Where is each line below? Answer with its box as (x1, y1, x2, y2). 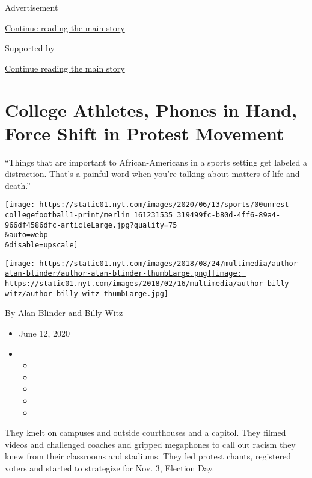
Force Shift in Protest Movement (5, 120, 284, 145)
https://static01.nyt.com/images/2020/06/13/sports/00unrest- (39, 200, 293, 210)
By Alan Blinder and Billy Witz (5, 306, 123, 319)
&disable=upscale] (5, 241, 78, 250)
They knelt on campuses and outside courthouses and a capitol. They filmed (5, 426, 286, 439)
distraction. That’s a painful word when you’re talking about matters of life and (5, 167, 300, 180)
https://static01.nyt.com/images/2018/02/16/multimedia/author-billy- (5, 279, 293, 288)
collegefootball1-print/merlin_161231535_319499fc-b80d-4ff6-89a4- (5, 211, 281, 220)
